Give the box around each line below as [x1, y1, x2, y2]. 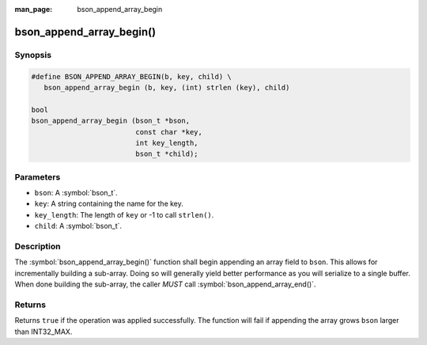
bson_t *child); [135, 150, 198, 158]
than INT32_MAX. [14, 327, 73, 336]
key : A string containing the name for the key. [34, 199, 183, 209]
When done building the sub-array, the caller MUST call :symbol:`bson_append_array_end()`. [14, 279, 316, 289]
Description [14, 241, 61, 252]
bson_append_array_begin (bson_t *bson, [31, 116, 190, 126]
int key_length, [135, 138, 198, 147]
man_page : [14, 5, 53, 13]
